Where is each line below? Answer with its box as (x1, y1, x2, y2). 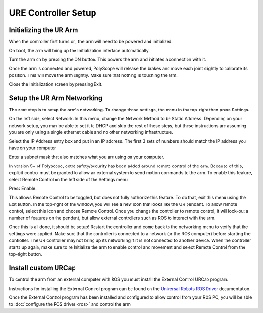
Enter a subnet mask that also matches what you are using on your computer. (9, 154, 164, 160)
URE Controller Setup (9, 7, 97, 18)
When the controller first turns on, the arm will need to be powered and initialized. (9, 39, 173, 45)
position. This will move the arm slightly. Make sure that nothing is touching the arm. (9, 72, 178, 78)
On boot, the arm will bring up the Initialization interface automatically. (9, 48, 150, 54)
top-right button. (9, 251, 42, 257)
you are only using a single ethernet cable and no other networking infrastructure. (9, 129, 174, 135)
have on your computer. (9, 145, 57, 151)
